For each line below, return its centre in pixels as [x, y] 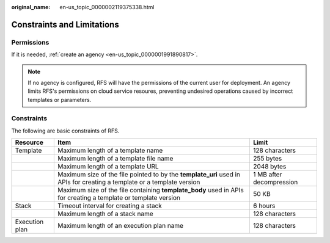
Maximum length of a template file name [115, 159]
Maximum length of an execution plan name [120, 226]
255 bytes [267, 159]
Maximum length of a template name [110, 151]
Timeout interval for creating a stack [109, 206]
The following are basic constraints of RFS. [65, 131]
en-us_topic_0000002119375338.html [107, 7]
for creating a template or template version [119, 198]
